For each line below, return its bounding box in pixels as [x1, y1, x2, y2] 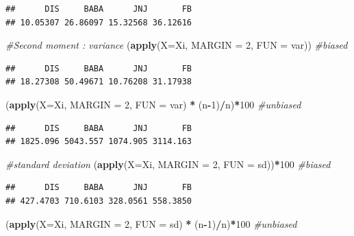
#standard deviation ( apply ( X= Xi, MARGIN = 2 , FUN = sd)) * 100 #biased [5, 156, 331, 171]
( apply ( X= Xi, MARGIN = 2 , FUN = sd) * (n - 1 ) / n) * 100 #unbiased [5, 216, 297, 231]
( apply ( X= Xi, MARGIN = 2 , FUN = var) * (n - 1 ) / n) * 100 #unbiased [5, 97, 301, 111]
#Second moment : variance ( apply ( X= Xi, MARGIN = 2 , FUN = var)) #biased [5, 38, 348, 52]
